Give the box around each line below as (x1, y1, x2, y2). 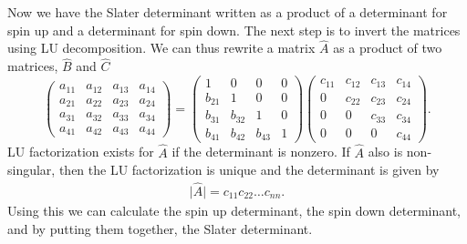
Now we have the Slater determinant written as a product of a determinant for (7, 3, 448, 21)
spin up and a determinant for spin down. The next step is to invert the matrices (7, 20, 461, 39)
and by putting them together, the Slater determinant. (7, 219, 313, 238)
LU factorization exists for (7, 142, 154, 161)
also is (368, 142, 403, 161)
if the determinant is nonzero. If (171, 142, 350, 161)
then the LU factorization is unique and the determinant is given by (58, 160, 440, 179)
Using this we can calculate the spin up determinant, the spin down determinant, (7, 201, 461, 220)
